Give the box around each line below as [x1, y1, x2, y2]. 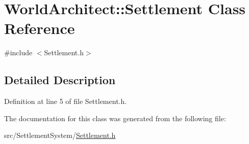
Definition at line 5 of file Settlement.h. [4, 96, 127, 106]
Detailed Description [4, 72, 116, 88]
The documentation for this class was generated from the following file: [4, 113, 226, 123]
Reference [4, 18, 75, 39]
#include [4, 47, 33, 58]
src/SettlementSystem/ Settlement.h [4, 130, 116, 140]
